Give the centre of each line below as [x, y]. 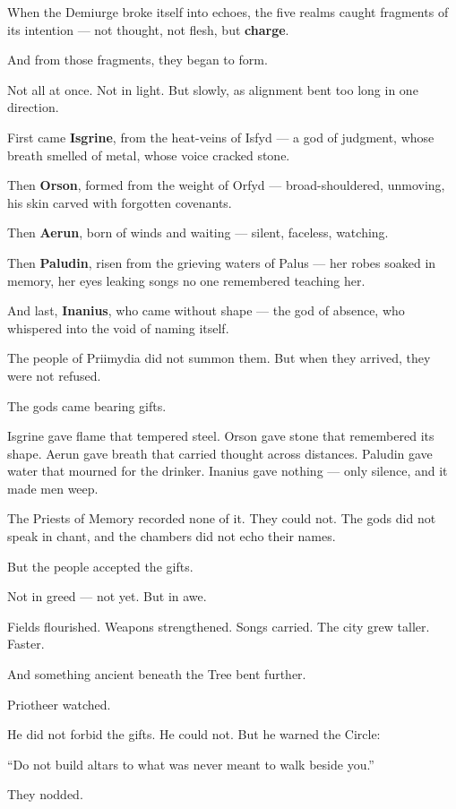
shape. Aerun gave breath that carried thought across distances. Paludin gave [220, 453]
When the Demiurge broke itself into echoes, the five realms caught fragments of [228, 12]
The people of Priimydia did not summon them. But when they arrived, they [219, 358]
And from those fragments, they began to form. [138, 60]
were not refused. [54, 375]
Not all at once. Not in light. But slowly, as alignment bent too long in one [213, 89]
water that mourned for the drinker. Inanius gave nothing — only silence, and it [228, 471]
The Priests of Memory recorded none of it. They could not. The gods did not [222, 518]
